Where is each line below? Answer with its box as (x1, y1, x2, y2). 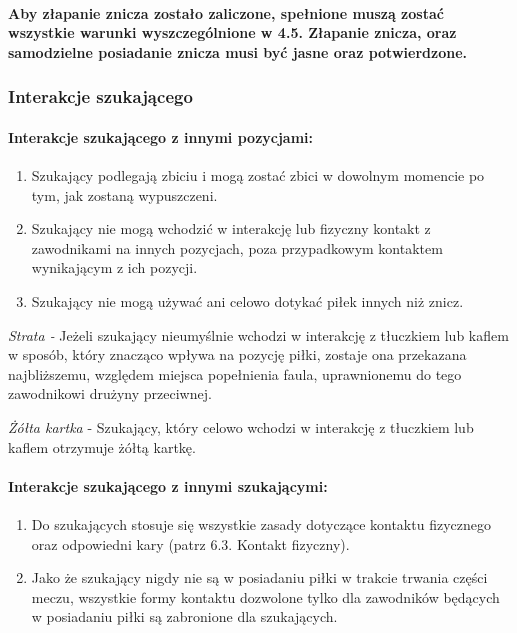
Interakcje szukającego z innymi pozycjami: (8, 126, 314, 147)
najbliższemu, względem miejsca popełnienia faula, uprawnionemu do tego (8, 363, 462, 384)
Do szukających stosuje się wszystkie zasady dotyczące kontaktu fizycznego (31, 513, 491, 534)
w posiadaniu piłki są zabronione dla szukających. (31, 606, 338, 627)
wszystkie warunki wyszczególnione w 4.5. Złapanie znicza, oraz (8, 22, 457, 43)
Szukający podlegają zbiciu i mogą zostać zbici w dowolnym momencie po (31, 165, 485, 186)
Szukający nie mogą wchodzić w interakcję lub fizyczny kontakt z (31, 218, 431, 239)
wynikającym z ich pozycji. (31, 257, 198, 278)
